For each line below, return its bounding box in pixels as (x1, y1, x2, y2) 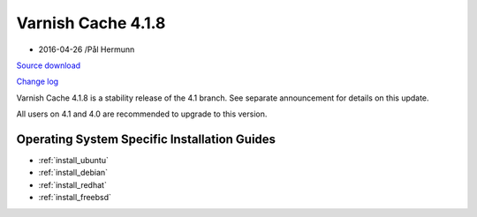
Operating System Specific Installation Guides (16, 131, 276, 146)
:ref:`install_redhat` (38, 179, 108, 190)
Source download (16, 60, 81, 71)
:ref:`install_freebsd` (38, 192, 112, 203)
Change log (16, 76, 59, 87)
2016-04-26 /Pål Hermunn (38, 44, 135, 55)
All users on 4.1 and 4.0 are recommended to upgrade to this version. (16, 108, 268, 119)
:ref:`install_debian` (38, 168, 109, 178)
